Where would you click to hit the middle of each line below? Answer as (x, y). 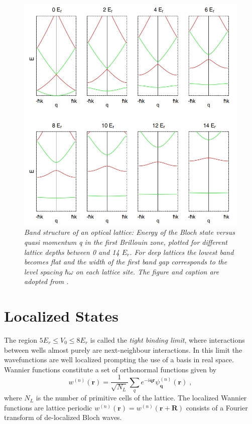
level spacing (43, 271)
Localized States (61, 316)
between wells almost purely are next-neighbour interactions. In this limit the (123, 349)
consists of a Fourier (217, 407)
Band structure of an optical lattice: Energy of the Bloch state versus (130, 232)
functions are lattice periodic (48, 407)
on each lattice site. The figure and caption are (147, 271)
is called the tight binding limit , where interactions (167, 340)
